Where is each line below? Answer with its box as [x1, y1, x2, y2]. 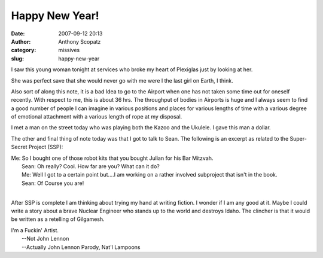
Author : [11, 38, 31, 45]
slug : [11, 54, 24, 62]
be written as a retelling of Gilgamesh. [11, 215, 105, 223]
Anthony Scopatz [58, 38, 101, 45]
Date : [11, 30, 25, 37]
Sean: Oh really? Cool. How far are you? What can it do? [22, 163, 160, 170]
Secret [11, 144, 28, 151]
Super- [290, 135, 307, 142]
